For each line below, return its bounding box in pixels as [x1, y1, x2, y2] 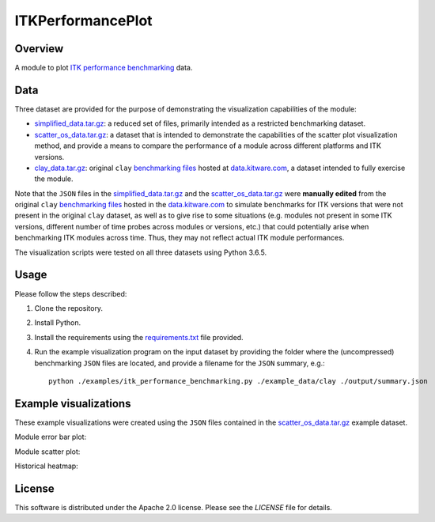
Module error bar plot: [14, 432, 87, 442]
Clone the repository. [34, 303, 103, 312]
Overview [14, 42, 64, 55]
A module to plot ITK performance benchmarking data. [14, 63, 193, 73]
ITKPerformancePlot [14, 12, 153, 29]
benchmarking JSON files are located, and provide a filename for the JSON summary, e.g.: [34, 358, 326, 368]
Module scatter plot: [14, 447, 81, 456]
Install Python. [34, 318, 81, 327]
